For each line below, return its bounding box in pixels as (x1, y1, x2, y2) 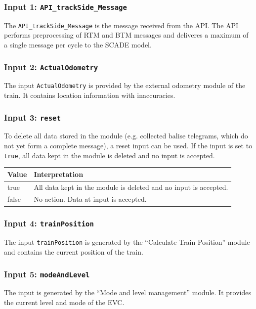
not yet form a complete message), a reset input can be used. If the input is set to (4, 140, 253, 151)
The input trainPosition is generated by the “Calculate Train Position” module (4, 237, 250, 247)
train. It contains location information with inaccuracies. (4, 90, 175, 100)
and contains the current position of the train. (4, 247, 143, 257)
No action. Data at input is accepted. (34, 194, 147, 204)
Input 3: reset (4, 111, 61, 123)
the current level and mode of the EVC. (4, 297, 125, 307)
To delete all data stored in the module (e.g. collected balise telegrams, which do (4, 131, 248, 141)
